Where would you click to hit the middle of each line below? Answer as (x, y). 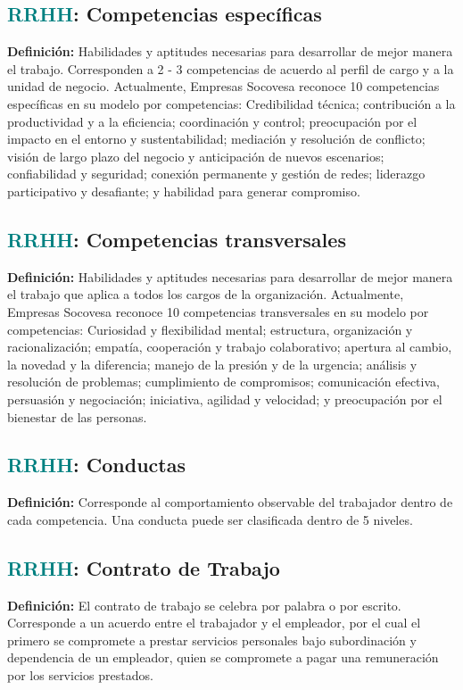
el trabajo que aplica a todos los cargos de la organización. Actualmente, (206, 294)
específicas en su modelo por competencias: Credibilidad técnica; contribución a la (231, 103)
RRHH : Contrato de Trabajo (144, 567)
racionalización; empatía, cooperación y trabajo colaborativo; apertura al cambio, (230, 347)
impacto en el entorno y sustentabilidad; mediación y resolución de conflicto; (216, 139)
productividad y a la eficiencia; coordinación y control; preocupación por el (212, 121)
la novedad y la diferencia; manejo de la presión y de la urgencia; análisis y (212, 364)
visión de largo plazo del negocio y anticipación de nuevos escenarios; (196, 156)
